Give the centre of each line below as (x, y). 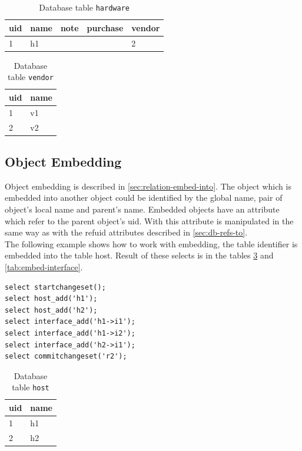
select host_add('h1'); (51, 299)
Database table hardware (84, 7)
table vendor (30, 77)
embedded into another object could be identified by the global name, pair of (144, 198)
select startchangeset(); (55, 287)
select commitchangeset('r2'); (66, 357)
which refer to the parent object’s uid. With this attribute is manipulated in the (149, 220)
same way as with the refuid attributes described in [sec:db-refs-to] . (126, 232)
